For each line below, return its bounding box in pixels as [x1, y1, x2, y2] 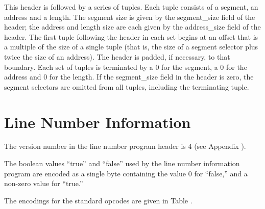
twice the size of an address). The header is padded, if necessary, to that [4, 51, 230, 62]
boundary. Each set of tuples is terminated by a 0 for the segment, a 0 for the [4, 61, 247, 72]
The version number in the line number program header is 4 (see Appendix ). [4, 141, 246, 151]
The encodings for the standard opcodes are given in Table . [4, 195, 192, 205]
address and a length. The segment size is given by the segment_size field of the [4, 11, 255, 22]
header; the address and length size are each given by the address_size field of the [4, 21, 261, 32]
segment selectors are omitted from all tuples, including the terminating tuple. [4, 81, 249, 92]
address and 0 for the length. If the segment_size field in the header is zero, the [4, 71, 254, 82]
